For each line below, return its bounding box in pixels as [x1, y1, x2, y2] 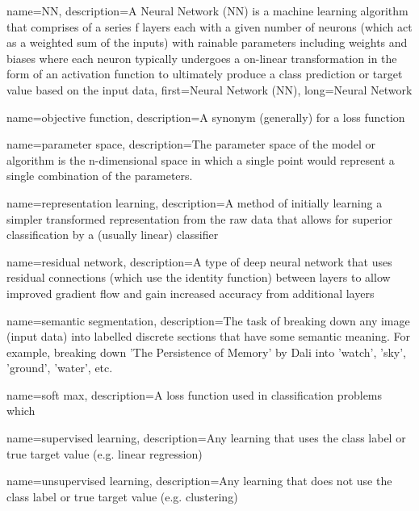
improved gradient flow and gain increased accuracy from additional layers [6, 284, 375, 301]
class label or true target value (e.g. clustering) [6, 488, 238, 505]
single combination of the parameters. [6, 167, 193, 184]
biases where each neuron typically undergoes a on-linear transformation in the [6, 49, 397, 66]
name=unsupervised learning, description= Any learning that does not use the [6, 472, 392, 489]
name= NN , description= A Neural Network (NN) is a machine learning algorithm [6, 2, 409, 19]
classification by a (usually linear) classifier [6, 226, 219, 243]
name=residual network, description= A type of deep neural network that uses [6, 253, 392, 270]
